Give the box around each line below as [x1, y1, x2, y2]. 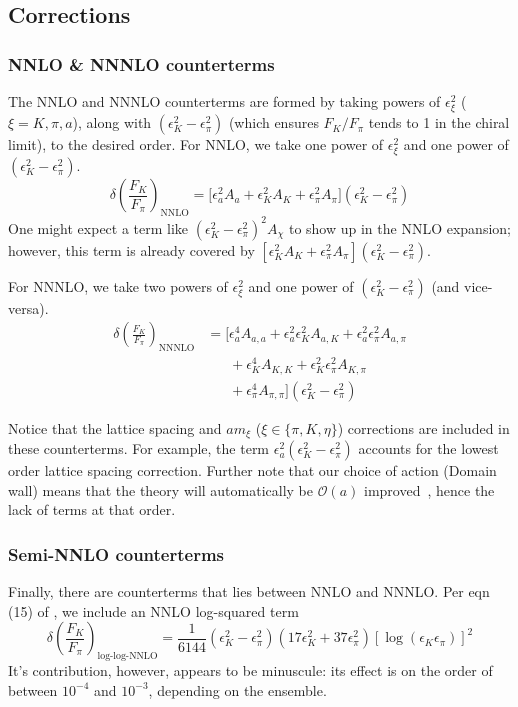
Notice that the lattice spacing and [8, 417, 222, 438]
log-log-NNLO [97, 651, 158, 662]
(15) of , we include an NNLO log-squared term [8, 600, 299, 621]
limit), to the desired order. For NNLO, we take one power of [8, 134, 384, 155]
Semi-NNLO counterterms [8, 541, 225, 566]
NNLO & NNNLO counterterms [8, 51, 275, 76]
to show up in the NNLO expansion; [288, 217, 511, 238]
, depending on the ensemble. [148, 679, 327, 700]
